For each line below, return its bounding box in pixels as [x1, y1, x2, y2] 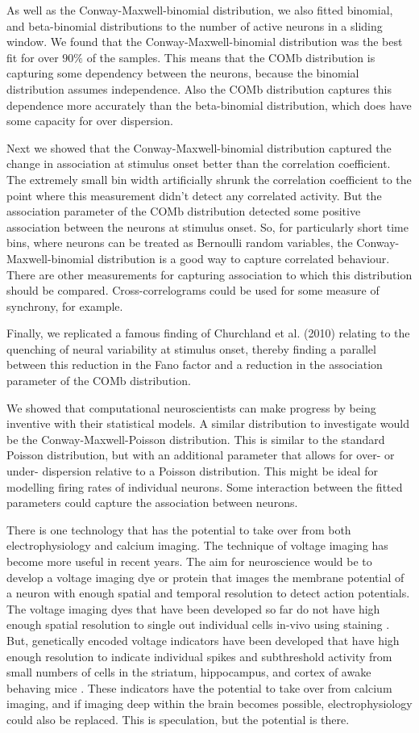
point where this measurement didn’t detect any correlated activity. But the [6, 186, 382, 203]
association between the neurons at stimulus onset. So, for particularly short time [6, 218, 409, 235]
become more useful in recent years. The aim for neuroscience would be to [6, 553, 372, 569]
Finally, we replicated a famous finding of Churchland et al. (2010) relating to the [6, 325, 410, 341]
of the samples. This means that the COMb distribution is [86, 48, 375, 65]
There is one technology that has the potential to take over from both [6, 521, 351, 538]
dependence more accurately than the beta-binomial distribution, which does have [6, 96, 412, 113]
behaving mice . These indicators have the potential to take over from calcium [6, 679, 392, 696]
